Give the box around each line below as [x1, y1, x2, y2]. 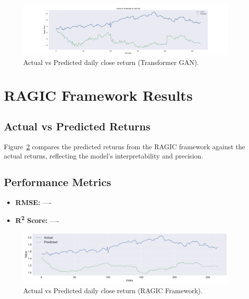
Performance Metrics [4, 174, 111, 189]
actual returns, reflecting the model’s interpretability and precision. [4, 151, 203, 161]
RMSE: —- [15, 197, 52, 207]
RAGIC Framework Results [4, 85, 193, 105]
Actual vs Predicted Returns [4, 118, 151, 133]
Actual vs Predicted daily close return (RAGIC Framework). [23, 285, 203, 295]
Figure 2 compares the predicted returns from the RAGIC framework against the [4, 141, 245, 151]
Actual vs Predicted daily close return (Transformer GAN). [23, 57, 199, 67]
